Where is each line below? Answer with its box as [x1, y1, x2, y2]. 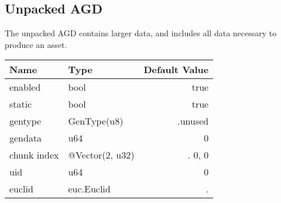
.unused [177, 114, 209, 128]
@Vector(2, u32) [68, 148, 135, 162]
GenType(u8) [68, 114, 124, 128]
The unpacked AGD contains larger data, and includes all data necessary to [5, 27, 277, 39]
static [9, 97, 32, 111]
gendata [9, 131, 42, 145]
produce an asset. [5, 38, 67, 50]
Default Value [143, 63, 209, 77]
